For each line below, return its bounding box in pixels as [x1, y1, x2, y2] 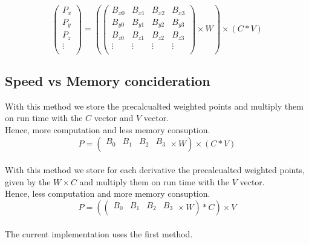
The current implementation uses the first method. [5, 227, 193, 240]
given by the [5, 175, 51, 188]
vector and [94, 111, 134, 124]
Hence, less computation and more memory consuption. [5, 187, 210, 200]
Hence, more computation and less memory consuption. [5, 124, 210, 136]
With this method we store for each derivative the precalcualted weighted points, [5, 163, 305, 176]
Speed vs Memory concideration [5, 71, 210, 90]
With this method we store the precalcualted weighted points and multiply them [5, 99, 304, 112]
